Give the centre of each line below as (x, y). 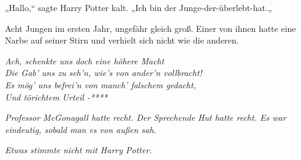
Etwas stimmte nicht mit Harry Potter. (78, 150)
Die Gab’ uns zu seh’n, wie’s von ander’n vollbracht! (104, 73)
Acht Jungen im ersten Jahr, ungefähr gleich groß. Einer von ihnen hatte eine (150, 28)
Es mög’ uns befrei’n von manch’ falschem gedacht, (101, 84)
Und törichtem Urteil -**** (56, 97)
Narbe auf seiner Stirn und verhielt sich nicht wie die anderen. (122, 40)
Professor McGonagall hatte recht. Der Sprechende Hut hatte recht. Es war (146, 117)
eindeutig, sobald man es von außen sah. (81, 129)
